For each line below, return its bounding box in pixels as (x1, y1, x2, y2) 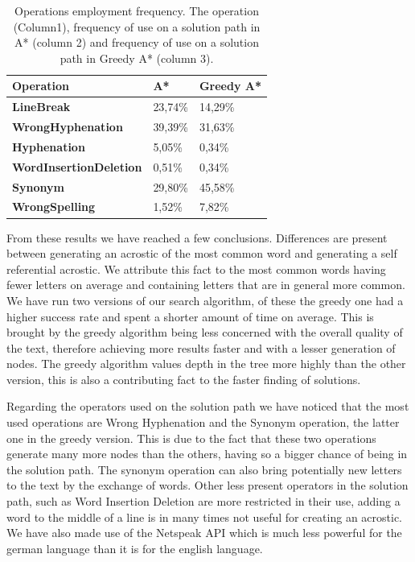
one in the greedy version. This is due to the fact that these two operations (6, 429, 376, 446)
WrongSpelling (12, 198, 96, 215)
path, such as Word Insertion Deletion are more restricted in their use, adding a (6, 493, 401, 510)
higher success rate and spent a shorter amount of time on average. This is (6, 308, 374, 324)
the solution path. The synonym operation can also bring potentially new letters (6, 461, 402, 477)
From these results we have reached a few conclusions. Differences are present (6, 229, 388, 246)
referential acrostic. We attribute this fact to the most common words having (6, 260, 386, 277)
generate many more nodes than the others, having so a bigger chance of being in (6, 445, 408, 462)
